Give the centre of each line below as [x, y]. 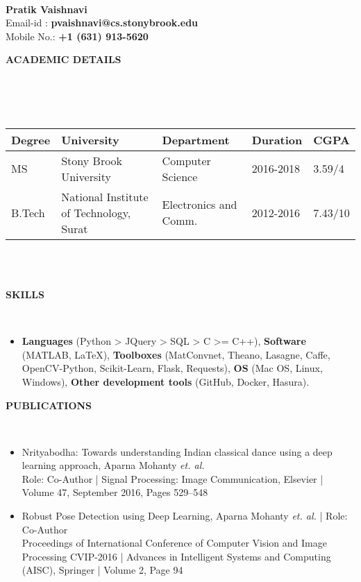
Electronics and [200, 205]
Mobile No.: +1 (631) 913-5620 [77, 36]
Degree [31, 139]
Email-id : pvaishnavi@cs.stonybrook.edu [102, 23]
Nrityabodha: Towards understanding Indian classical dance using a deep [177, 451]
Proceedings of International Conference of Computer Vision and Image [174, 543]
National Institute [105, 196]
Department [196, 139]
